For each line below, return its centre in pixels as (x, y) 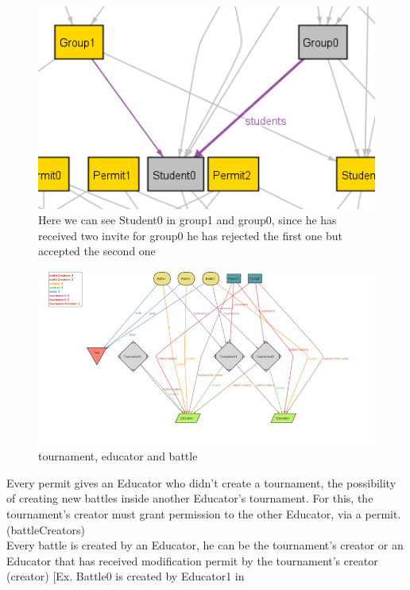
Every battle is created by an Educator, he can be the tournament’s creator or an (205, 545)
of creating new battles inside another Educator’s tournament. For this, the (190, 498)
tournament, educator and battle (118, 456)
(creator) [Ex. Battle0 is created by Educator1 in (126, 576)
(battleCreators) (46, 529)
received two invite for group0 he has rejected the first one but (190, 235)
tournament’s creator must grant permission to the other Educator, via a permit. (204, 513)
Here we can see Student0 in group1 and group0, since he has (188, 220)
